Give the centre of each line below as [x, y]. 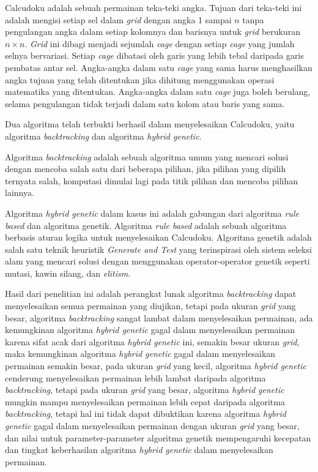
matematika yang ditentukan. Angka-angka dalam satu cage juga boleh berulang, [158, 92]
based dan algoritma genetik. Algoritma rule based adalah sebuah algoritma [146, 225]
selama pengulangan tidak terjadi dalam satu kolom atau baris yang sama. [145, 103]
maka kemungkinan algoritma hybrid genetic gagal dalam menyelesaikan [140, 354]
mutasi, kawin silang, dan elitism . [68, 273]
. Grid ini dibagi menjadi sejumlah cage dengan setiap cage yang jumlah [160, 43]
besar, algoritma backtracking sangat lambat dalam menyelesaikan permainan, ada [159, 317]
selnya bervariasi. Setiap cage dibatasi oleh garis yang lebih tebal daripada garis [154, 55]
